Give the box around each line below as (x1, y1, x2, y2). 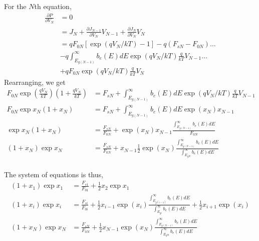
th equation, (34, 1, 72, 11)
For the (4, 1, 27, 11)
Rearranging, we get (4, 76, 66, 87)
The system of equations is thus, (4, 169, 103, 179)
